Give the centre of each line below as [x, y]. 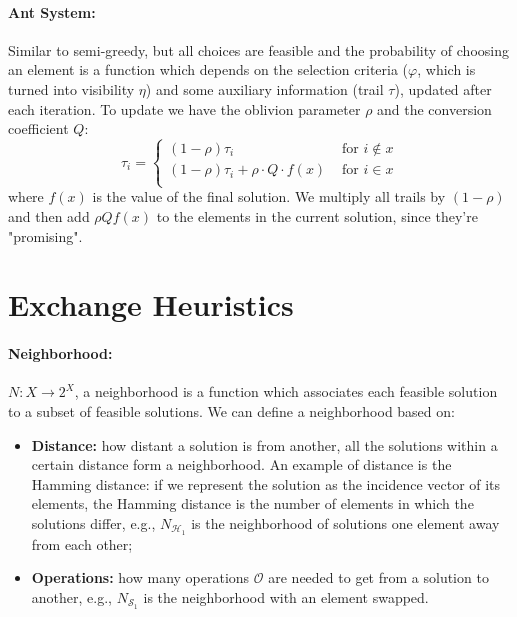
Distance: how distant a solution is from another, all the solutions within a [264, 444]
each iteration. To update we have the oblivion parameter [184, 108]
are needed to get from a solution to [378, 577]
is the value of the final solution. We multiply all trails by [269, 196]
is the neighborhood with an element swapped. [286, 596]
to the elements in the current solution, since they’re [317, 215]
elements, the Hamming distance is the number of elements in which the [252, 503]
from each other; [82, 543]
